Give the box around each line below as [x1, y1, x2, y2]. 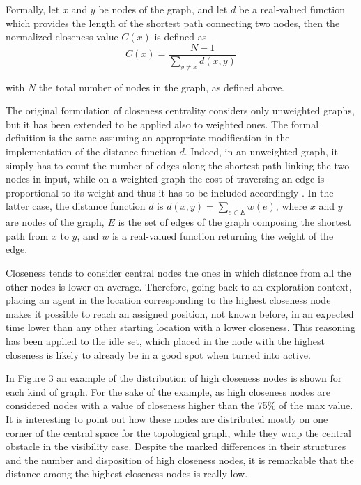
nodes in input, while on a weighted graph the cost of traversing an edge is [6, 171, 325, 186]
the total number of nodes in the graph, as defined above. [38, 79, 285, 94]
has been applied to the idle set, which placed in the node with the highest [6, 333, 325, 348]
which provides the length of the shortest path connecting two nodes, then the [6, 15, 340, 30]
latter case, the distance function [6, 199, 146, 213]
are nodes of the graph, [6, 215, 105, 229]
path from [6, 228, 49, 243]
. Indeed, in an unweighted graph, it [184, 144, 338, 159]
